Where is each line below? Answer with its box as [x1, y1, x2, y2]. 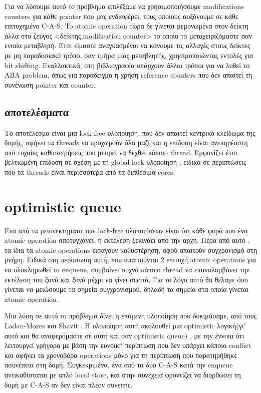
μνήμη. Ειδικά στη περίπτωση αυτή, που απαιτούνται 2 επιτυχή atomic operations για [5, 254, 256, 265]
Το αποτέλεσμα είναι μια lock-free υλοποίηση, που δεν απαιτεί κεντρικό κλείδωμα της [5, 127, 255, 138]
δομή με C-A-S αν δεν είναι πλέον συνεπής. [5, 379, 133, 389]
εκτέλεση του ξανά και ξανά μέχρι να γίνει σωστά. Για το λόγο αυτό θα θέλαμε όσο [5, 274, 248, 284]
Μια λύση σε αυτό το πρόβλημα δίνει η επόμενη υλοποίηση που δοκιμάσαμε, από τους [5, 310, 257, 321]
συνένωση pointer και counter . [5, 79, 96, 90]
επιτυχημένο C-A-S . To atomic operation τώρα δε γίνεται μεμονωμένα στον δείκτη [5, 21, 248, 31]
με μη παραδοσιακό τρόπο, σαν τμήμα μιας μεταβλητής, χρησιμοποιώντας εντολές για [5, 50, 253, 60]
